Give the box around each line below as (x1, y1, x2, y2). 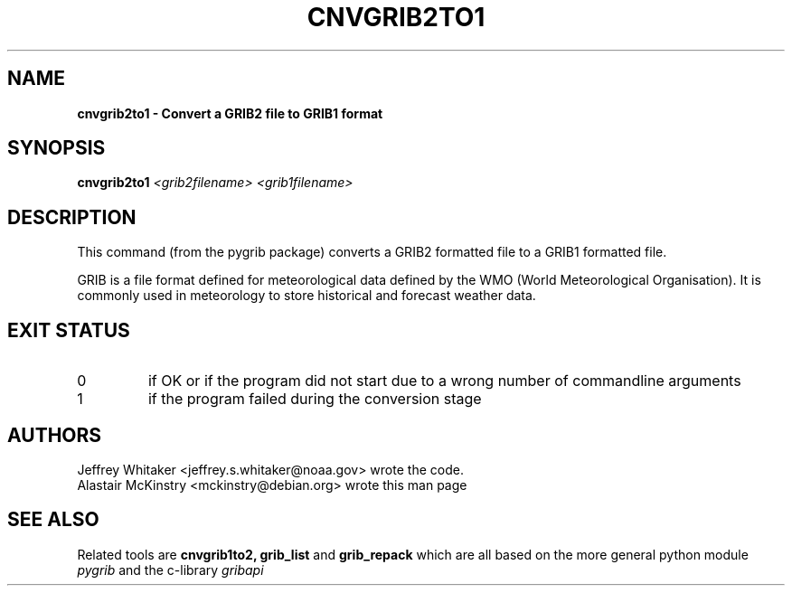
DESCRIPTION (7, 205, 137, 229)
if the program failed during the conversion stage (147, 390, 482, 409)
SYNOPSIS (7, 136, 106, 160)
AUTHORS (7, 423, 102, 447)
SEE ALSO (7, 508, 99, 532)
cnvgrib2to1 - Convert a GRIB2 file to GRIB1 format (77, 105, 383, 121)
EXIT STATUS (7, 318, 130, 342)
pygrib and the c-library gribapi (77, 561, 264, 578)
